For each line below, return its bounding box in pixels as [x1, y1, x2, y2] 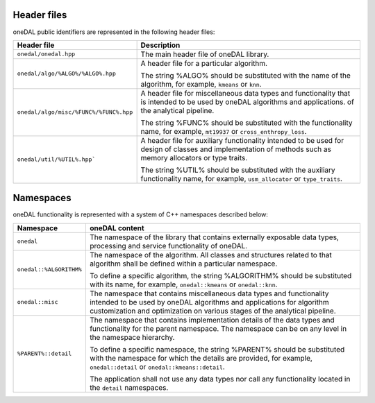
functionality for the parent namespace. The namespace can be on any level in [89, 323, 347, 333]
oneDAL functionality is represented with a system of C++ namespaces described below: [12, 210, 269, 218]
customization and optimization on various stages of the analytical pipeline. [89, 306, 336, 316]
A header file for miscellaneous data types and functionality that [140, 88, 351, 98]
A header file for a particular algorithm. [140, 58, 267, 68]
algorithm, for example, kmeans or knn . [140, 79, 262, 89]
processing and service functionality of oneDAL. [89, 241, 248, 250]
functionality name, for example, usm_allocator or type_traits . [140, 173, 343, 183]
